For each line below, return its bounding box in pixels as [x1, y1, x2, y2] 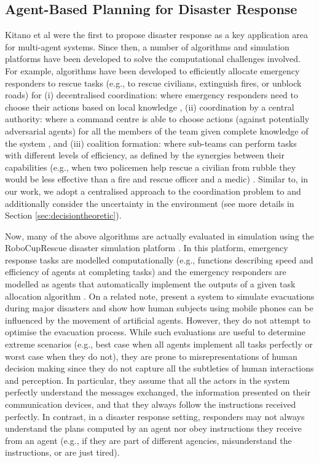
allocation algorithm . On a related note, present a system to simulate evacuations [5, 289, 315, 302]
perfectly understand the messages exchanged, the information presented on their [5, 386, 311, 399]
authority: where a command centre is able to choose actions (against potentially [5, 112, 310, 125]
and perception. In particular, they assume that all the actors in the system [5, 373, 290, 386]
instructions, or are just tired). [5, 446, 120, 459]
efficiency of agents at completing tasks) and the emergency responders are [5, 265, 286, 278]
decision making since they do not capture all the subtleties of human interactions [5, 362, 314, 375]
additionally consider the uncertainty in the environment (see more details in [5, 196, 294, 209]
